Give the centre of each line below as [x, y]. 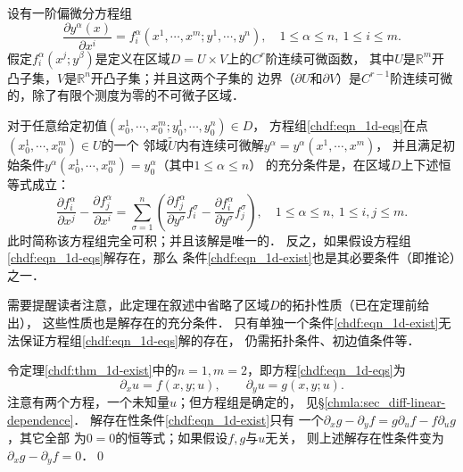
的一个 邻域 [135, 144]
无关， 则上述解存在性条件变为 [355, 438]
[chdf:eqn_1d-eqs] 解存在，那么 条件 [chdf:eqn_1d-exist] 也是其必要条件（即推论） [231, 257]
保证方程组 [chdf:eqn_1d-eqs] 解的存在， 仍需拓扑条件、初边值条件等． [219, 340]
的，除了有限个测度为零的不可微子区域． [126, 95]
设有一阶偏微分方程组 [70, 12]
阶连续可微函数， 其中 [330, 58]
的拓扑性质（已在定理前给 [355, 305]
